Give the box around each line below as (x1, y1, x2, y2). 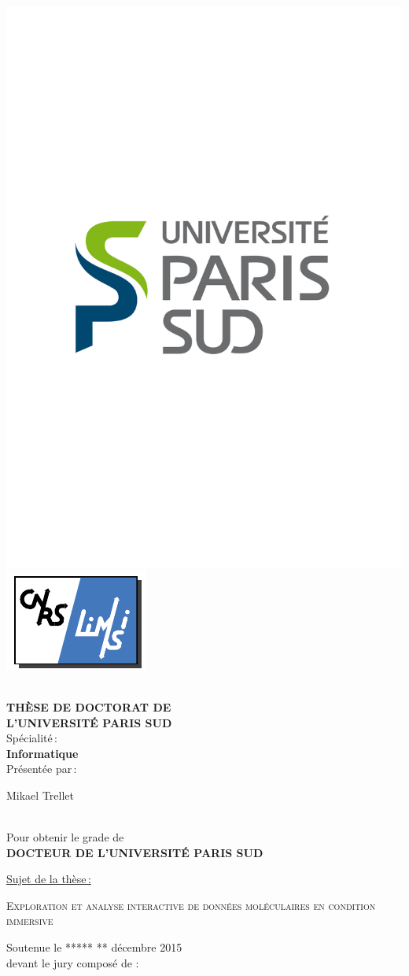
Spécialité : (6, 730, 57, 746)
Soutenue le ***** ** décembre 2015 (6, 939, 182, 956)
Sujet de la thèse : (6, 871, 91, 887)
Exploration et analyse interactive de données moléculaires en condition (6, 897, 376, 913)
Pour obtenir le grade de (6, 829, 124, 845)
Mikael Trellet (6, 786, 74, 803)
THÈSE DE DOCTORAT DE (6, 698, 171, 715)
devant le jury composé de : (6, 954, 139, 970)
